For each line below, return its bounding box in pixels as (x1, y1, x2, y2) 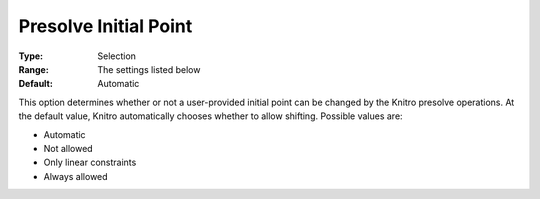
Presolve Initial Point (18, 15, 193, 37)
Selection (97, 50, 137, 62)
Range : (18, 63, 49, 75)
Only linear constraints (43, 156, 137, 169)
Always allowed (43, 170, 109, 182)
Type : (18, 50, 44, 62)
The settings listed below (97, 63, 201, 75)
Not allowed (43, 142, 94, 154)
